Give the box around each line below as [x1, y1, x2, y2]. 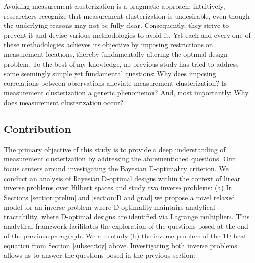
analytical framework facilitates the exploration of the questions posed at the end [4, 221, 248, 231]
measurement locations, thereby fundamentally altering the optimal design [4, 49, 228, 59]
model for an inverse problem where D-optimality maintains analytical [4, 202, 215, 212]
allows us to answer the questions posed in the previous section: [4, 250, 195, 260]
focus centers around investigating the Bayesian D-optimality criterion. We [4, 163, 229, 173]
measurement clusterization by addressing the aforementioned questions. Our [4, 154, 235, 164]
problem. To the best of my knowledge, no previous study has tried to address [4, 58, 239, 69]
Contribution [4, 121, 71, 136]
